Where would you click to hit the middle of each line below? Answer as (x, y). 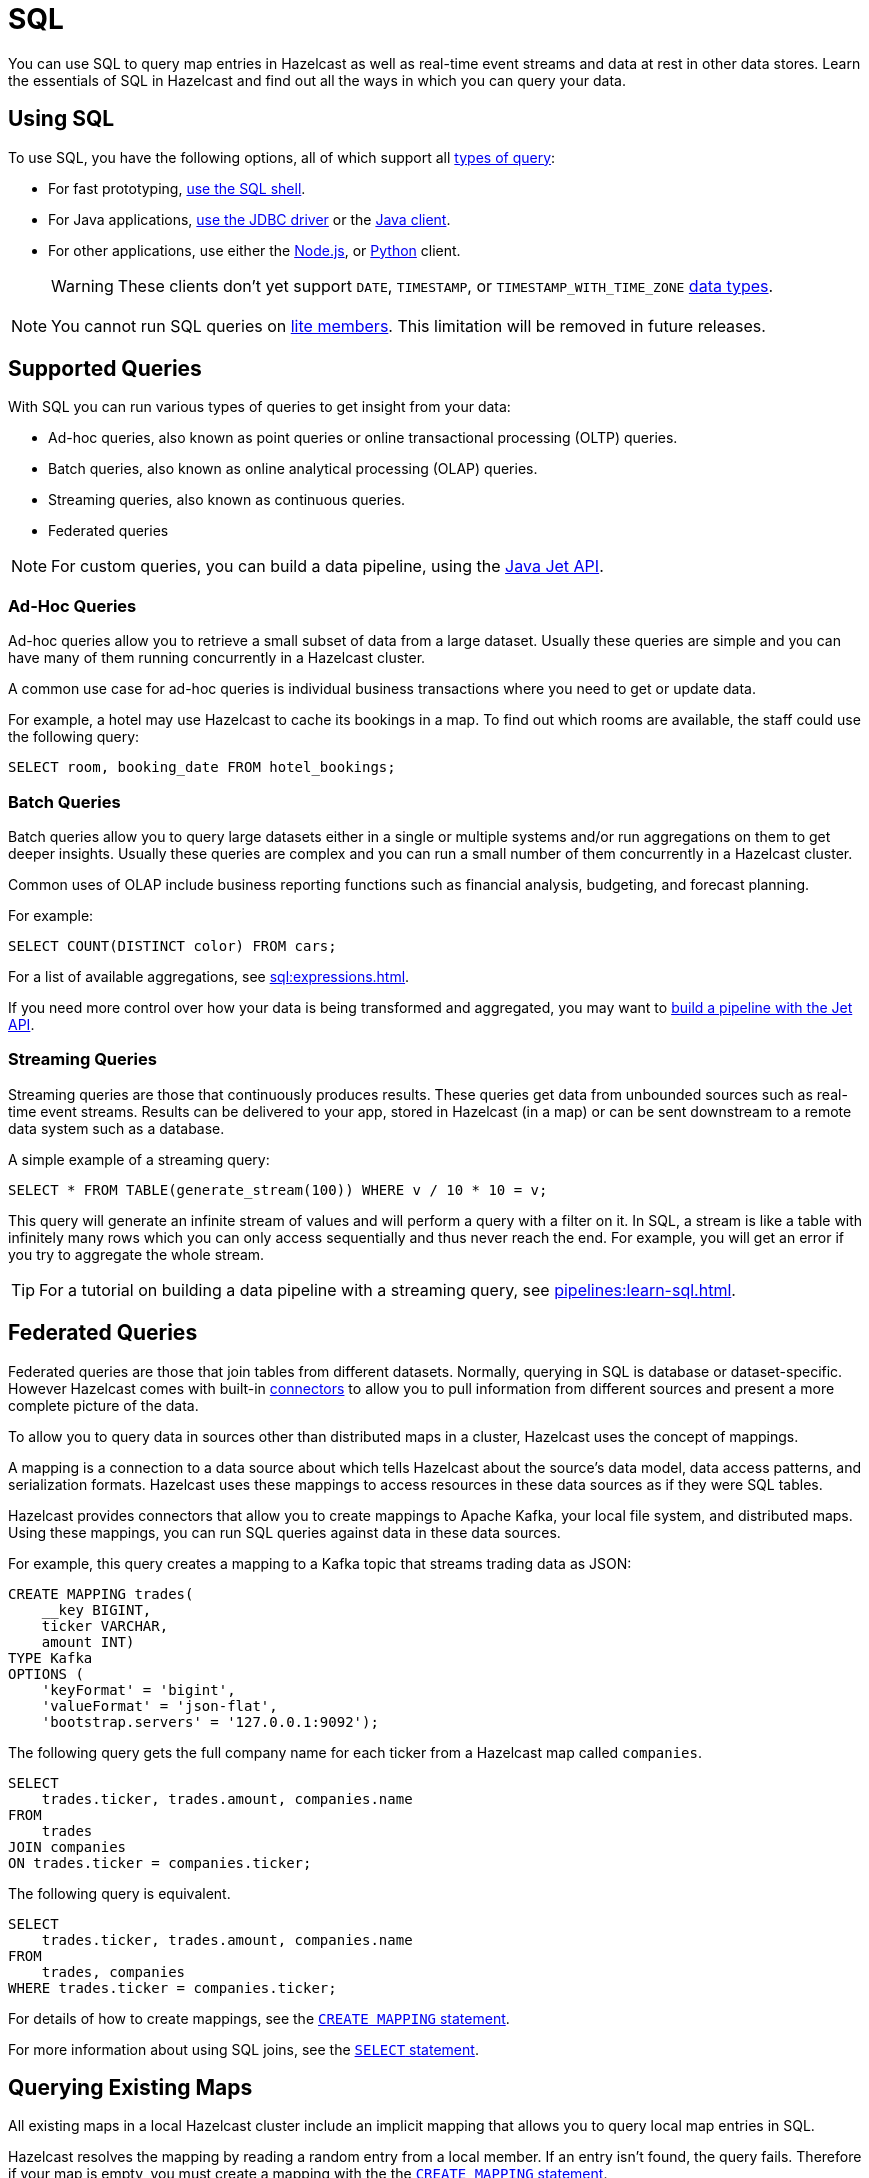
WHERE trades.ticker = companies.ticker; (172, 1987)
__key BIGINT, (96, 1609)
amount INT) (88, 1641)
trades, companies (113, 1971)
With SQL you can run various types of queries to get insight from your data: (259, 407)
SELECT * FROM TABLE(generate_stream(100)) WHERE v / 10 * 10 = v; (278, 1189)
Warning (82, 285)
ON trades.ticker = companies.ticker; (160, 1862)
